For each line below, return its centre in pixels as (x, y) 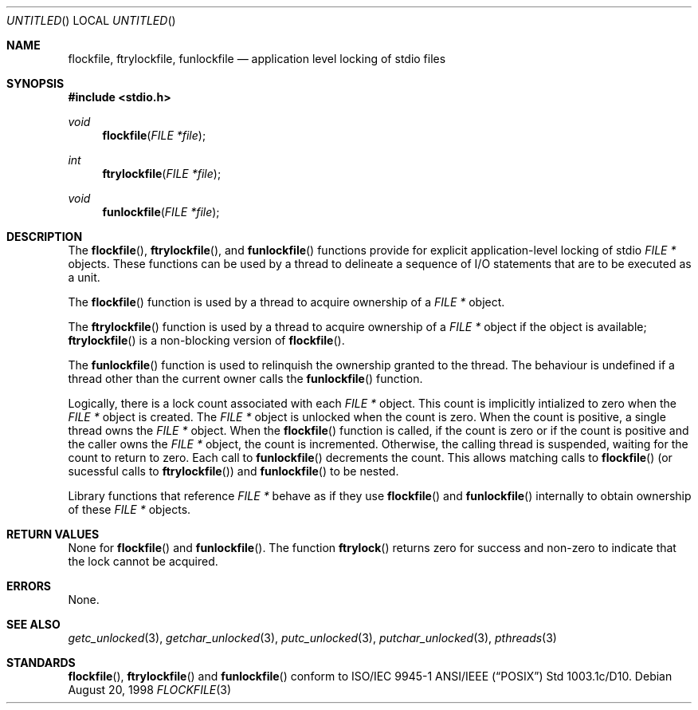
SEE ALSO (33, 624)
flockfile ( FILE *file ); (154, 135)
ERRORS (29, 586)
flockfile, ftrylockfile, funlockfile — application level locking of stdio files (257, 59)
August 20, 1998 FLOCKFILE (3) (150, 690)
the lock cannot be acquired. (143, 561)
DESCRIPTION (45, 237)
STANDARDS (41, 663)
